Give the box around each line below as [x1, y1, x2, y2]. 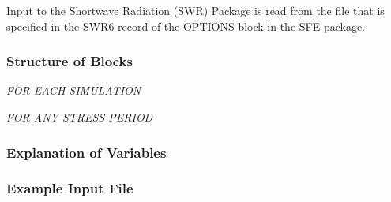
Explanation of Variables [6, 142, 167, 162]
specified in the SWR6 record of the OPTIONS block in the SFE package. [6, 17, 366, 34]
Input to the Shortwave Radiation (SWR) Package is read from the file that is [6, 2, 385, 18]
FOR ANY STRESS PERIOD [6, 109, 153, 125]
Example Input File [6, 178, 133, 198]
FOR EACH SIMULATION [6, 82, 141, 99]
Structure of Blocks [6, 51, 133, 71]
